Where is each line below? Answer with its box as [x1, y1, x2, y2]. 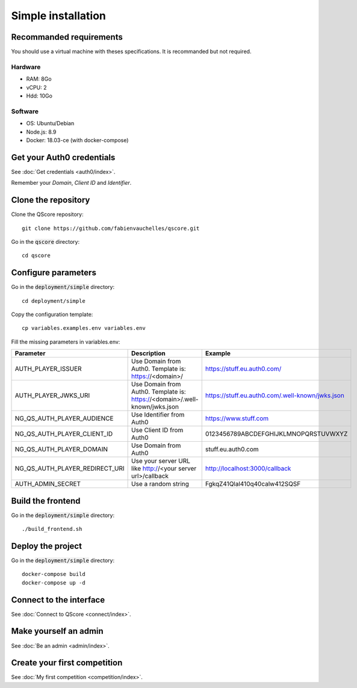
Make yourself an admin [11, 626, 104, 636]
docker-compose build [22, 571, 85, 578]
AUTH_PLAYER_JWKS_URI [14, 391, 90, 400]
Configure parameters [11, 268, 96, 278]
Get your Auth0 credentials [11, 152, 116, 163]
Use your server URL [131, 457, 191, 465]
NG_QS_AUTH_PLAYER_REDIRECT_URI [14, 464, 125, 473]
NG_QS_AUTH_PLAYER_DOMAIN [14, 445, 108, 454]
